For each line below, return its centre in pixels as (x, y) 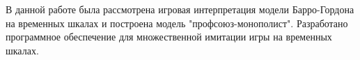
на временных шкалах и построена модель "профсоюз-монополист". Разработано (177, 23)
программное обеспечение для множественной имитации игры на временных (169, 37)
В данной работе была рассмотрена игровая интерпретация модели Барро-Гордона (180, 9)
